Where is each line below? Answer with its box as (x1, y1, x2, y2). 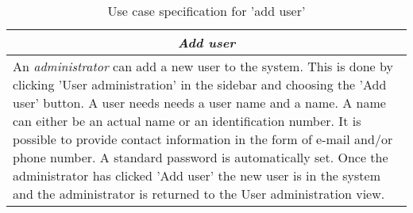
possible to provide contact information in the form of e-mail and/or (13, 130, 393, 148)
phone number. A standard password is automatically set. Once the (13, 148, 388, 166)
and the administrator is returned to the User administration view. (13, 184, 385, 203)
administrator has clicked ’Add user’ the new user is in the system (13, 166, 380, 184)
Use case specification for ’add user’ (107, 2, 306, 20)
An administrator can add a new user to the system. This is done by (13, 57, 393, 75)
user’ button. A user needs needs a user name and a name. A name (13, 93, 386, 112)
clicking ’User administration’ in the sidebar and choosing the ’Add (13, 75, 387, 93)
